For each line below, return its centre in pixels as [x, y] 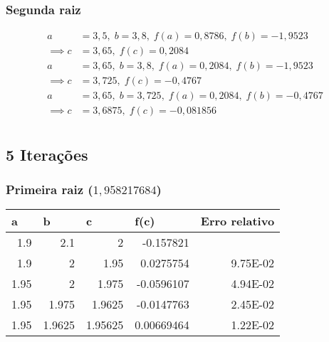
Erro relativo [237, 221]
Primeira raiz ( [49, 189]
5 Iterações [47, 154]
